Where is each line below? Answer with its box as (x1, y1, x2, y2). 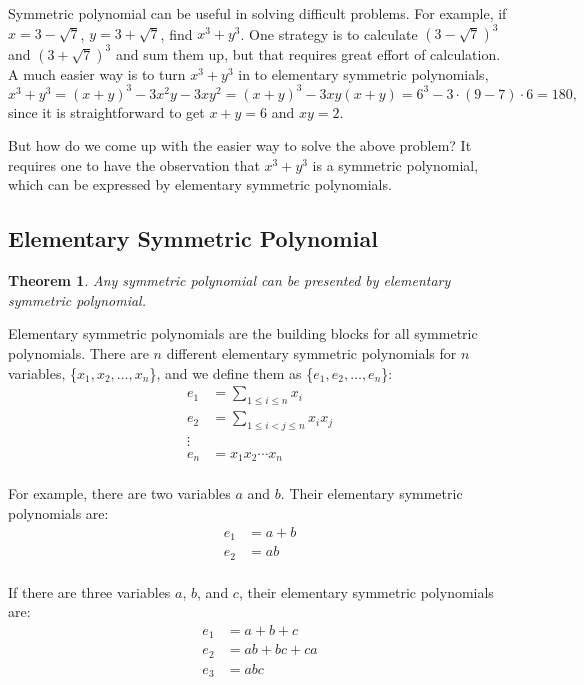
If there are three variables (8, 581, 171, 602)
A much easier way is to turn (8, 63, 186, 84)
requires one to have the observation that (8, 154, 260, 175)
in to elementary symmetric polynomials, (238, 63, 489, 84)
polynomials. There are (8, 343, 149, 364)
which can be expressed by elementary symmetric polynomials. (8, 174, 392, 195)
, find (160, 23, 193, 44)
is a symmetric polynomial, (312, 154, 479, 175)
